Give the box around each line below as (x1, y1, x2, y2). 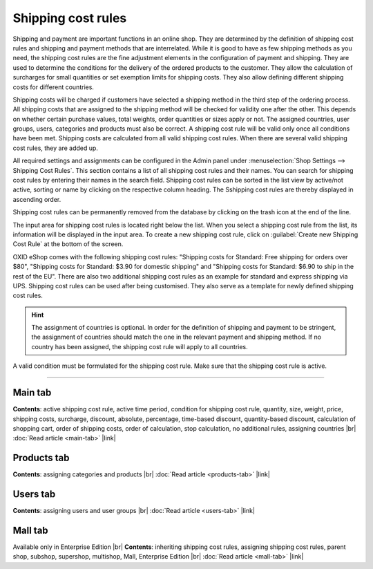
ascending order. (12, 195, 61, 203)
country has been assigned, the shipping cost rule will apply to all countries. (31, 342, 248, 351)
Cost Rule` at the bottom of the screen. (12, 240, 124, 248)
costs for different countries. (12, 83, 95, 91)
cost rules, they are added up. (12, 144, 98, 152)
